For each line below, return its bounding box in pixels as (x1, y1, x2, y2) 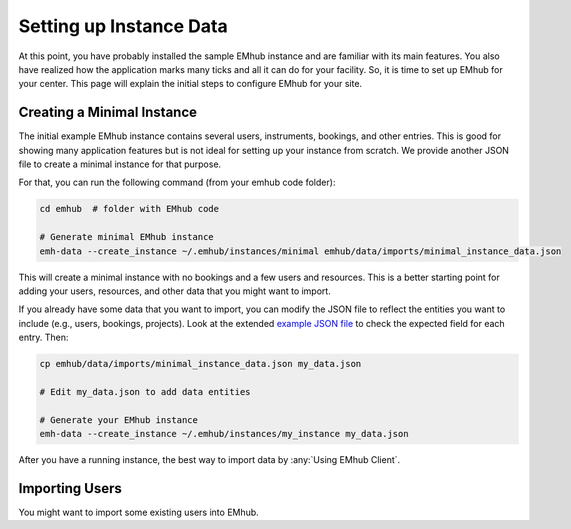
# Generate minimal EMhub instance (39, 231, 214, 243)
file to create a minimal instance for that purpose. (18, 158, 222, 170)
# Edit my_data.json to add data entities (39, 386, 251, 397)
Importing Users (18, 480, 122, 497)
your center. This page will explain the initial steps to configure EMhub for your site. (18, 78, 363, 90)
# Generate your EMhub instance (39, 414, 199, 425)
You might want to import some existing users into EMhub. (18, 506, 259, 518)
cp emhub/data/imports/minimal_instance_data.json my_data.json (39, 358, 362, 370)
